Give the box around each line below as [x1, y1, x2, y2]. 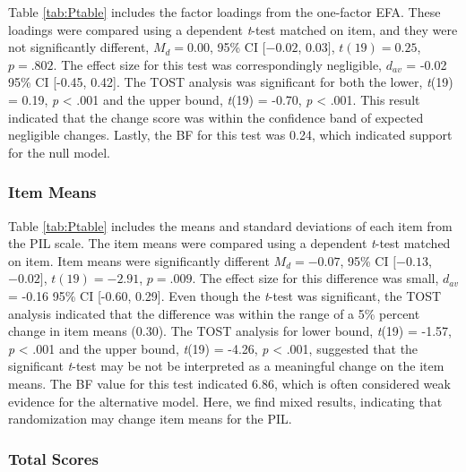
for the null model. [8, 142, 111, 161]
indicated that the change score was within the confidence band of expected [8, 107, 424, 126]
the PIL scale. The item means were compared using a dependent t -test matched [8, 234, 451, 253]
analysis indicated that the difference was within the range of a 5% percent [8, 304, 420, 322]
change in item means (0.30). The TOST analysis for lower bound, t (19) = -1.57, [8, 322, 452, 340]
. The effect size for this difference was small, [192, 269, 439, 287]
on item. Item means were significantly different [8, 251, 270, 270]
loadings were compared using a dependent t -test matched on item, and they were [8, 20, 458, 39]
